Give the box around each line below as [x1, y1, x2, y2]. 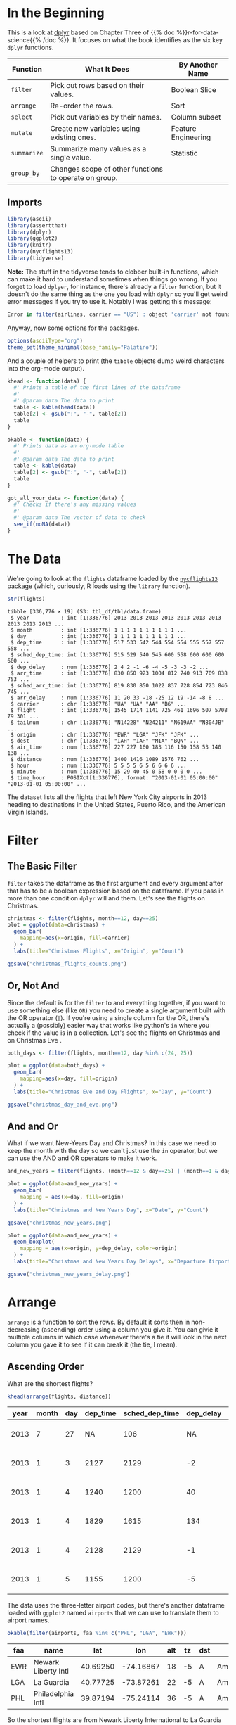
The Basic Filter [7, 860, 77, 872]
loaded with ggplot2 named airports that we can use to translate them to [7, 1609, 219, 1617]
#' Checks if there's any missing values [13, 501, 137, 508]
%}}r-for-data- [176, 28, 219, 37]
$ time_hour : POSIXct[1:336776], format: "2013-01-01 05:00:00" [10, 774, 218, 782]
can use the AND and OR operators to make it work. [7, 1154, 157, 1162]
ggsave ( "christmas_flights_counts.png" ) [7, 960, 128, 967]
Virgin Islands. [7, 808, 48, 816]
